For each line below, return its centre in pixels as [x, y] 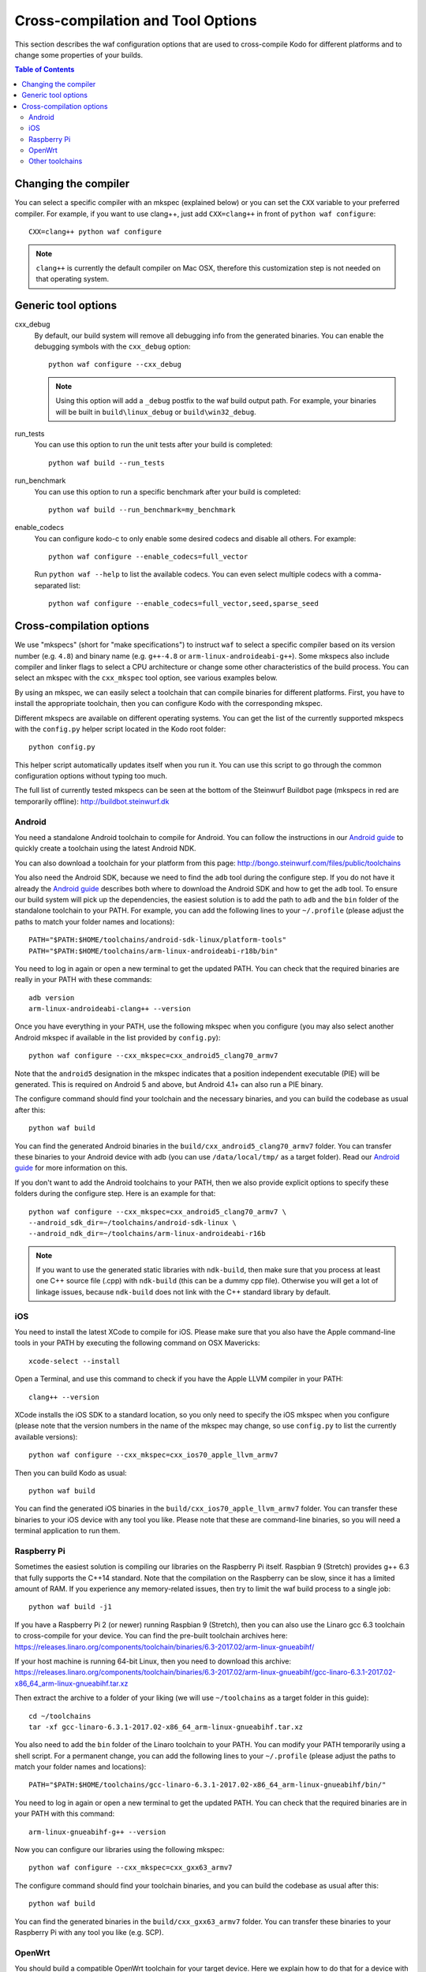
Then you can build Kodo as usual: [71, 1473]
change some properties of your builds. [79, 54]
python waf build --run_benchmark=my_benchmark [142, 510]
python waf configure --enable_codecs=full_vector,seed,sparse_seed [183, 604]
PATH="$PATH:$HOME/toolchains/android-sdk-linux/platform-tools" [158, 940]
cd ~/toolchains [60, 1716]
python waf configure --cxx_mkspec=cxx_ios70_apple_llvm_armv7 [153, 1455]
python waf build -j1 [70, 1607]
